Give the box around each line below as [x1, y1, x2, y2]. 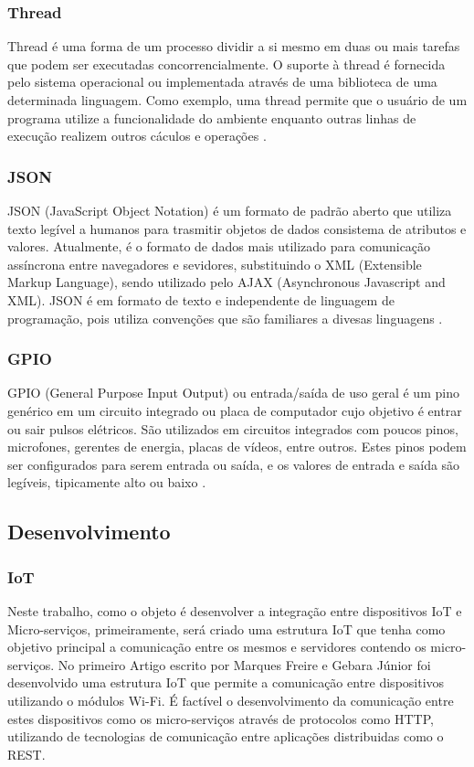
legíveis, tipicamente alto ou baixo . [7, 473, 206, 492]
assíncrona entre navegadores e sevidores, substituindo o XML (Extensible [7, 254, 422, 273]
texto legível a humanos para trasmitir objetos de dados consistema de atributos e [7, 218, 467, 238]
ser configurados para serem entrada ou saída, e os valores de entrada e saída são [7, 454, 460, 474]
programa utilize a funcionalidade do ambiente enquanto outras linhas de [7, 108, 416, 127]
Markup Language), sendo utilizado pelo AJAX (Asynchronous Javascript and [7, 272, 446, 292]
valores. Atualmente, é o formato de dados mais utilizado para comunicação [7, 237, 431, 256]
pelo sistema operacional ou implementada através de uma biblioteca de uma [7, 72, 437, 91]
